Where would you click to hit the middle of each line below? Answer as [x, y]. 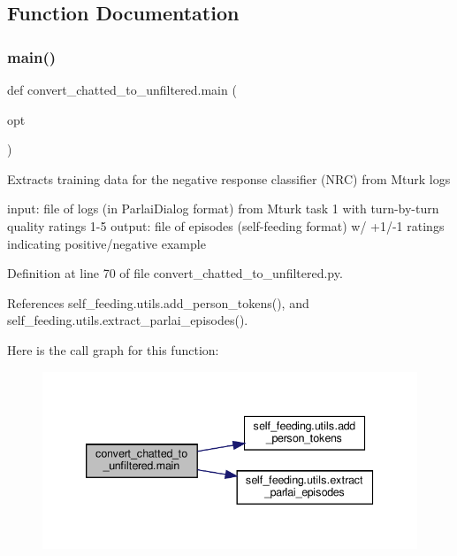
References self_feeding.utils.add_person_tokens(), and [158, 302]
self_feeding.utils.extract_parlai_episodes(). [128, 320]
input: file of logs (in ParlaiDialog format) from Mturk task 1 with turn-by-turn [223, 208]
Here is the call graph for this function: [113, 349]
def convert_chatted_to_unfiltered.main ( [122, 89]
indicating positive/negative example [107, 243]
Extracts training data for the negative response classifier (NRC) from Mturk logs [229, 178]
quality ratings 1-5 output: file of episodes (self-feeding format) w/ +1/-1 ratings [226, 225]
